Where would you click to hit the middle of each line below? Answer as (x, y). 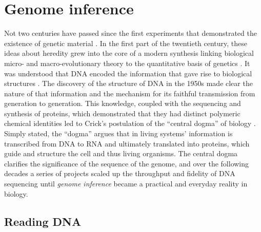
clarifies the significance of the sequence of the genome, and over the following (127, 163)
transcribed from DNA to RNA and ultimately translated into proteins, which (127, 143)
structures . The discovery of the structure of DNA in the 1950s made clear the (128, 83)
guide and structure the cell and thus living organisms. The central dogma (121, 153)
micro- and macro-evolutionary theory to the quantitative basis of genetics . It (127, 63)
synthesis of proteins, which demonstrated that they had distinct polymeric (122, 113)
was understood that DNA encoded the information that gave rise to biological (128, 73)
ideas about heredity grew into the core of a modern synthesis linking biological (129, 53)
